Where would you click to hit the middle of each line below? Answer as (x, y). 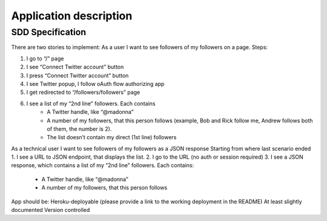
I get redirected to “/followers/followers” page (83, 92)
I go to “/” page (45, 58)
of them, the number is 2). (79, 129)
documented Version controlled (51, 210)
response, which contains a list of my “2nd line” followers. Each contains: (103, 165)
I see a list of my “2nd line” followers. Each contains (91, 104)
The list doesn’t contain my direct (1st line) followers (112, 137)
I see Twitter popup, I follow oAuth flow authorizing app (95, 84)
